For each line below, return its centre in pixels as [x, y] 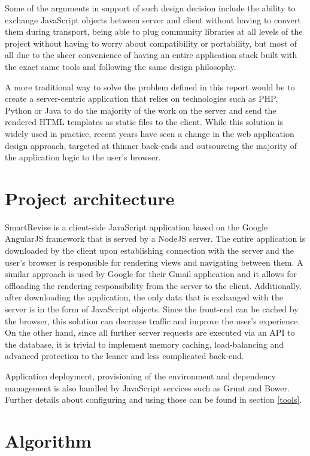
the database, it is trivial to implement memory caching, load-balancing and [145, 344]
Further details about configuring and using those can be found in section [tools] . [154, 399]
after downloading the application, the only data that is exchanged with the [144, 297]
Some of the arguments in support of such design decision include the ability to [150, 8]
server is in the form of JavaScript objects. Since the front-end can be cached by [152, 309]
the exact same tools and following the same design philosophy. [121, 66]
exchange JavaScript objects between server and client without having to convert [153, 19]
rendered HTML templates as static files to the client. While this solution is [144, 122]
